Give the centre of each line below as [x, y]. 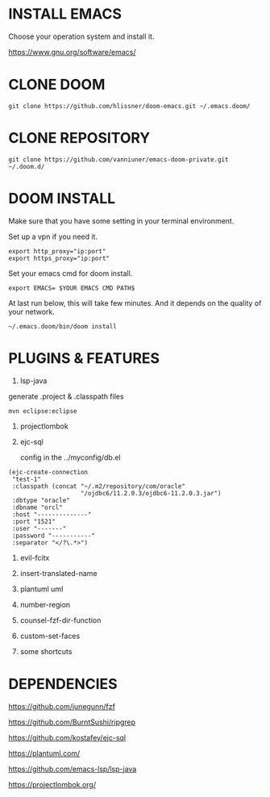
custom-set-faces [50, 636]
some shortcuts [46, 651]
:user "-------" [39, 528]
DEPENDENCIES [63, 684]
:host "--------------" [52, 514]
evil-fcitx [35, 557]
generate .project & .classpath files [66, 396]
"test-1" [27, 479]
